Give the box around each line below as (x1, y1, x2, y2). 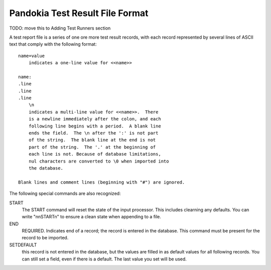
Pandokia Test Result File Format (9, 8, 149, 19)
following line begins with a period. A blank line (28, 123, 162, 129)
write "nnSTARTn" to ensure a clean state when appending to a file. (22, 214, 162, 220)
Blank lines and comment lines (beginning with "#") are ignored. (18, 179, 185, 185)
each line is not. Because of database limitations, (28, 151, 162, 157)
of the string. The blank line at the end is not (28, 137, 156, 143)
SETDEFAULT (9, 241, 37, 248)
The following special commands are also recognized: (9, 191, 121, 197)
